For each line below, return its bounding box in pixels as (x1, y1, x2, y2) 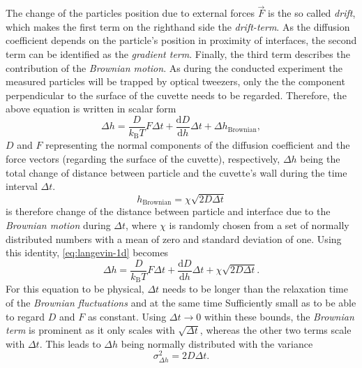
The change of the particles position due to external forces (6, 6, 255, 20)
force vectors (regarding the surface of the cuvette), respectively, (6, 152, 280, 166)
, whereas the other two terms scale (199, 323, 352, 337)
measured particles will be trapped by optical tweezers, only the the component (6, 74, 345, 89)
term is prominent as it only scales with (6, 323, 175, 337)
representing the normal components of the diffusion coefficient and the (45, 138, 350, 152)
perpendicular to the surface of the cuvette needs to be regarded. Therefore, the (6, 87, 347, 102)
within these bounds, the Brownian (204, 309, 354, 323)
